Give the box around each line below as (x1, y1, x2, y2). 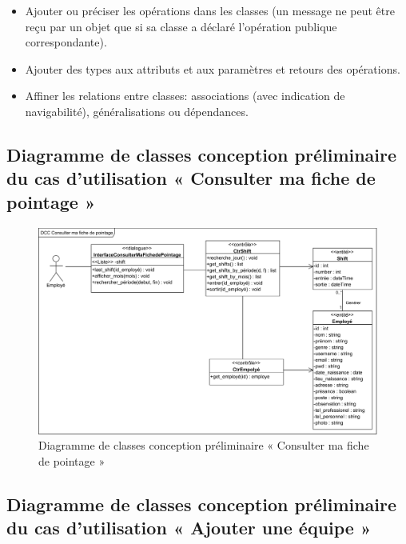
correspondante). (25, 34, 107, 50)
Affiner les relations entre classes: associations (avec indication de (25, 87, 345, 104)
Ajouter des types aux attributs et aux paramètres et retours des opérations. (25, 60, 400, 77)
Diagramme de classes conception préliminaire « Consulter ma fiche (38, 437, 369, 454)
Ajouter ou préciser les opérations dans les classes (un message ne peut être (25, 2, 395, 18)
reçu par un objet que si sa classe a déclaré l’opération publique (25, 18, 337, 34)
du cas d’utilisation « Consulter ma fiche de (6, 166, 376, 190)
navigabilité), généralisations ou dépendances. (25, 102, 249, 119)
